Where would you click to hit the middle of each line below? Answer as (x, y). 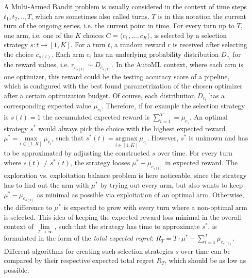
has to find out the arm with (47, 185)
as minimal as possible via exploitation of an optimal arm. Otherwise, (141, 194)
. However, (163, 138)
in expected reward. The (202, 162)
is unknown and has (218, 138)
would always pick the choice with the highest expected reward (132, 128)
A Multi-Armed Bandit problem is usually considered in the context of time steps (126, 6)
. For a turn (88, 44)
